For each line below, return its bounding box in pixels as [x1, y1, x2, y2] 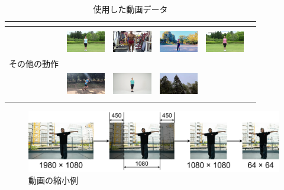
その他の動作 [9, 57, 59, 70]
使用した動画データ [93, 3, 168, 15]
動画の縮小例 [28, 173, 78, 186]
